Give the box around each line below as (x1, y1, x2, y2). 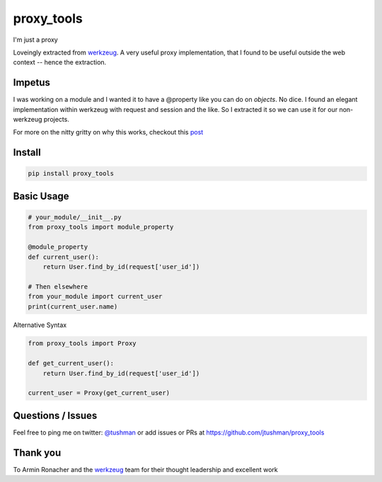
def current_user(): (28, 253, 99, 261)
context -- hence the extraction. (13, 58, 107, 67)
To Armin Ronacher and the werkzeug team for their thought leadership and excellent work (13, 465, 279, 474)
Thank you (13, 447, 62, 459)
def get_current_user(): (28, 360, 115, 367)
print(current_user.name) (28, 302, 118, 311)
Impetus (13, 76, 51, 88)
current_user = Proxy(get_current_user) (28, 389, 170, 397)
